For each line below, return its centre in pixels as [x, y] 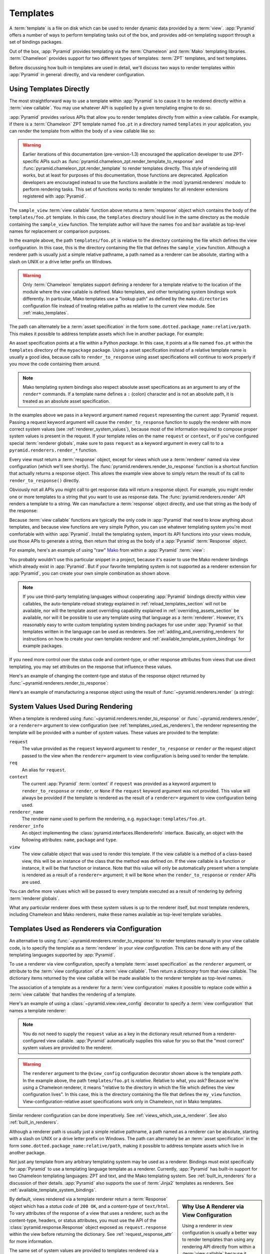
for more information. [31, 1241]
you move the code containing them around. [55, 364]
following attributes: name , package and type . [69, 840]
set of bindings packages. [36, 42]
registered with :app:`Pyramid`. [54, 196]
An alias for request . [44, 769]
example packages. [43, 646]
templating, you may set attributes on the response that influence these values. [91, 667]
